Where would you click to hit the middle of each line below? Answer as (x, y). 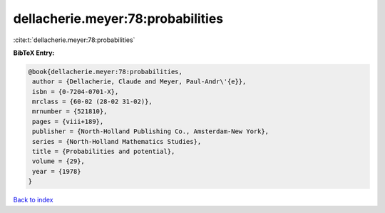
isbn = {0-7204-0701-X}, (76, 92)
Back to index (33, 200)
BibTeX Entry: (34, 53)
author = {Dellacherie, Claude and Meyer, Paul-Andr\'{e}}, (139, 82)
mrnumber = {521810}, (70, 111)
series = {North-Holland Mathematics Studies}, (117, 141)
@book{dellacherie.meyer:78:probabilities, (106, 72)
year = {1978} (57, 171)
